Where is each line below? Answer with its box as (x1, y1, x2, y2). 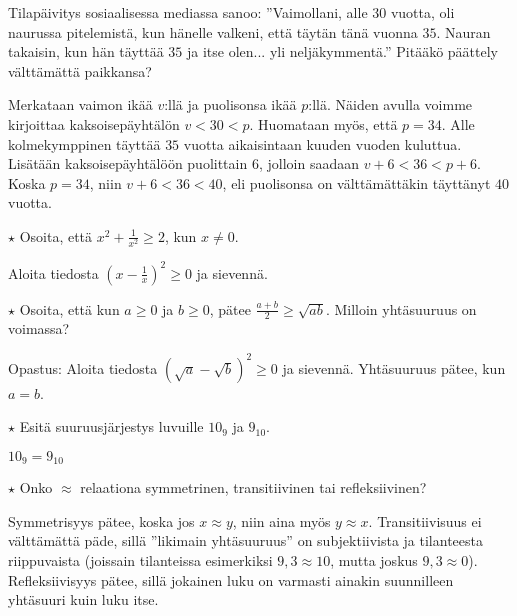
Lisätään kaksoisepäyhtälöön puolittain (8, 153, 248, 174)
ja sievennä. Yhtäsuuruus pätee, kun (282, 357, 506, 378)
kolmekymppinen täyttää (8, 133, 161, 154)
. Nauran (436, 21, 491, 42)
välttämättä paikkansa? (8, 60, 152, 81)
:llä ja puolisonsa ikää (164, 94, 297, 115)
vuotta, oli (390, 2, 455, 22)
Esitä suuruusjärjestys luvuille (19, 416, 204, 437)
